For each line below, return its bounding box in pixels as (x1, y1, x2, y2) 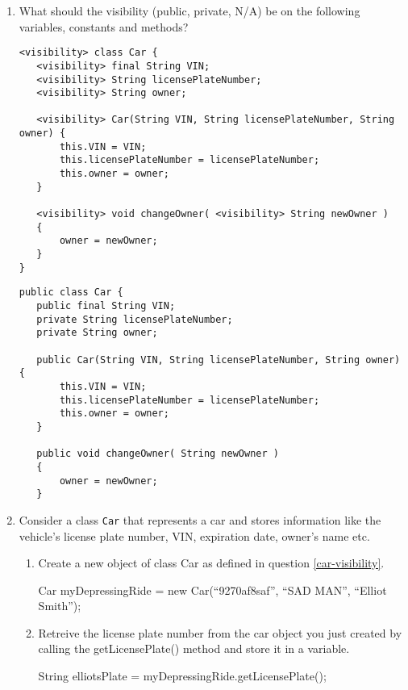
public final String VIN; (36, 300, 176, 312)
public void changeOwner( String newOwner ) (36, 448, 279, 460)
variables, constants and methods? (19, 18, 189, 35)
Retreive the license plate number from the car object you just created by (38, 624, 402, 641)
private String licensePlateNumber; (36, 313, 233, 325)
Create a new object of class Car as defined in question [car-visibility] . (38, 554, 385, 571)
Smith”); (38, 597, 81, 614)
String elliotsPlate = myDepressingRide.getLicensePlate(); (38, 667, 327, 684)
